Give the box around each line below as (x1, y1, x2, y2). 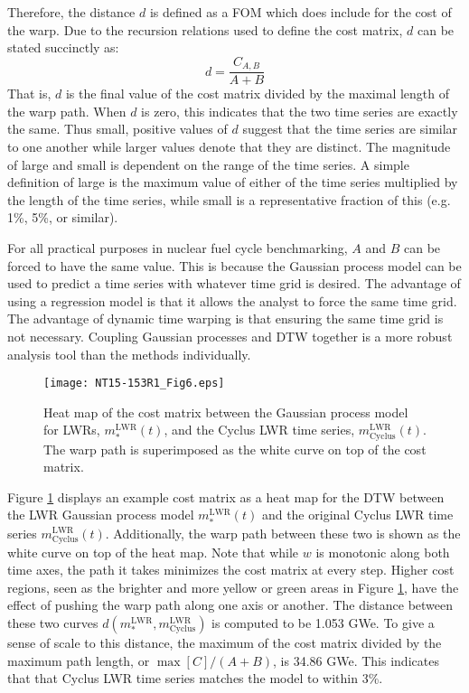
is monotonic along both (315, 542, 450, 561)
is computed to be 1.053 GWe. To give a (211, 613, 435, 632)
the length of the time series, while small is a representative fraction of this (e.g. (7, 190, 451, 209)
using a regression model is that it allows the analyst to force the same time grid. (7, 291, 457, 310)
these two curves (7, 613, 98, 632)
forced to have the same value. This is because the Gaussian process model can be (7, 256, 462, 275)
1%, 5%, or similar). (7, 208, 118, 227)
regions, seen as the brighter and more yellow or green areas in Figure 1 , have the (7, 577, 459, 596)
